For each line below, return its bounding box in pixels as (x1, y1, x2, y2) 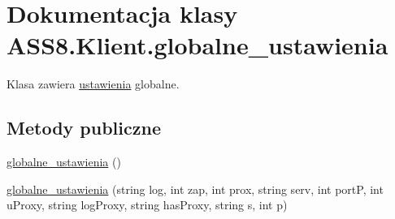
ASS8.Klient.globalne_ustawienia (7, 28, 388, 62)
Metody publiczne (7, 115, 161, 140)
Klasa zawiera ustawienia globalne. (7, 75, 180, 92)
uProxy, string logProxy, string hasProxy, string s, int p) (7, 196, 288, 213)
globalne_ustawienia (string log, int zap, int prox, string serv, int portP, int (7, 180, 384, 197)
